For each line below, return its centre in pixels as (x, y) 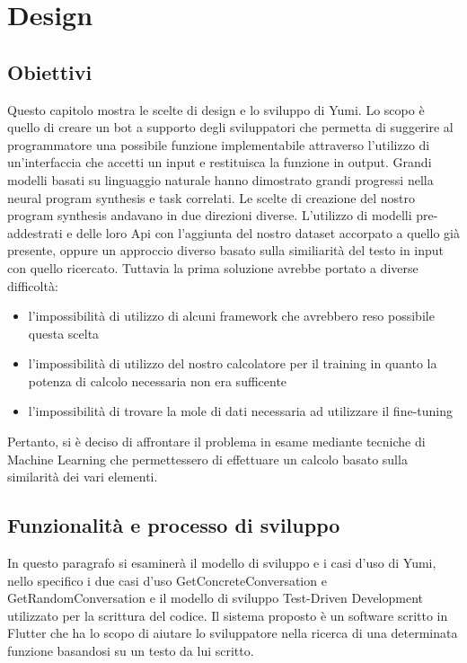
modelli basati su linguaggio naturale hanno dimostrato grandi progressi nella (220, 179)
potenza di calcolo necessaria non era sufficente (158, 380)
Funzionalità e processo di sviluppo (174, 525)
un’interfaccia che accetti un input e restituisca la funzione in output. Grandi (220, 162)
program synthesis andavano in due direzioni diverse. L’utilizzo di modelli (210, 215)
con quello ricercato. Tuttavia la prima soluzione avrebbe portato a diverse (213, 267)
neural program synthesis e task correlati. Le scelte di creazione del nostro (211, 197)
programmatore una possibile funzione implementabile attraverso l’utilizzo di (219, 144)
